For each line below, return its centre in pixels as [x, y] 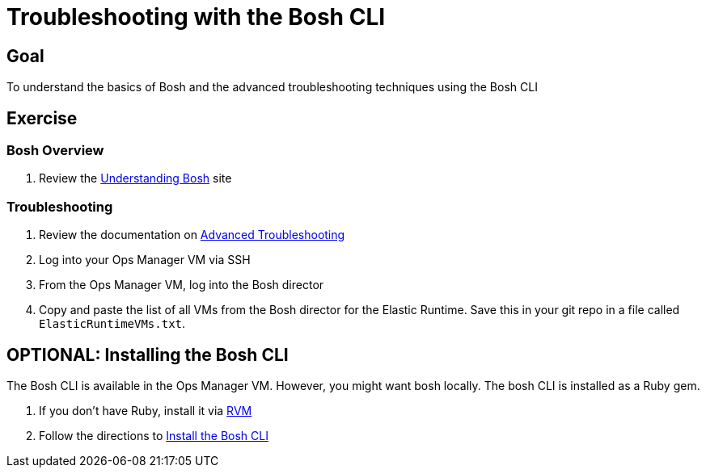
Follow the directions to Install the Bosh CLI [154, 435]
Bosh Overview [55, 151]
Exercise [42, 118]
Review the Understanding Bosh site [135, 178]
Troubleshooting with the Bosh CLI [196, 17]
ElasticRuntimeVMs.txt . [112, 324]
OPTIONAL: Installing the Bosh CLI [148, 354]
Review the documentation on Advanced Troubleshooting [192, 235]
